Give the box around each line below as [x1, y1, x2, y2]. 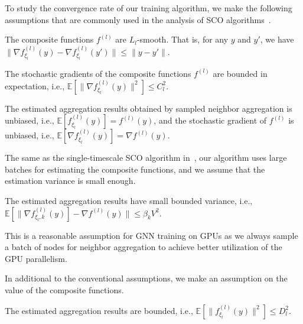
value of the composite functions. [5, 283, 124, 296]
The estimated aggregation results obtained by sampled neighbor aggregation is [5, 102, 292, 114]
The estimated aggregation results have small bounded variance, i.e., [5, 194, 253, 206]
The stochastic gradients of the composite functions [5, 67, 191, 79]
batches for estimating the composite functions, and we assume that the [5, 163, 265, 175]
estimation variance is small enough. [5, 174, 136, 187]
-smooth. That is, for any [136, 33, 229, 46]
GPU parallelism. [5, 252, 67, 264]
